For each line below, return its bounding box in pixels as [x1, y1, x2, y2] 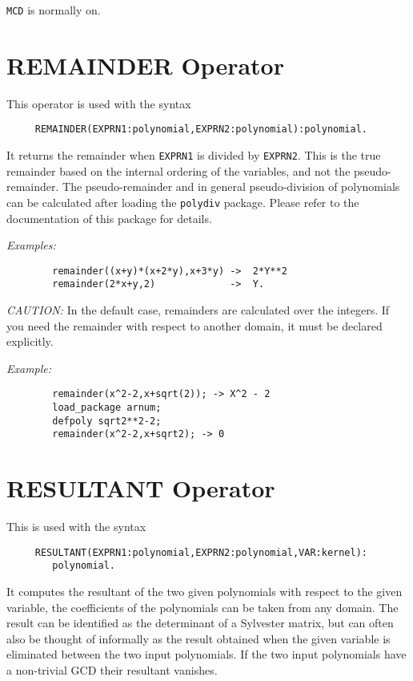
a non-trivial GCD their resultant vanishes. [6, 662, 218, 679]
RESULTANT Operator [6, 472, 275, 505]
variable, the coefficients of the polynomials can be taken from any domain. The [6, 598, 399, 615]
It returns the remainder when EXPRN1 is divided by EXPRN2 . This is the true [6, 147, 381, 164]
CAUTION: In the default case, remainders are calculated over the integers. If [6, 302, 390, 318]
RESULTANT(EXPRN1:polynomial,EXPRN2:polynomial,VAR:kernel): [34, 546, 368, 558]
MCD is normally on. [6, 2, 101, 18]
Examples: [6, 237, 56, 253]
